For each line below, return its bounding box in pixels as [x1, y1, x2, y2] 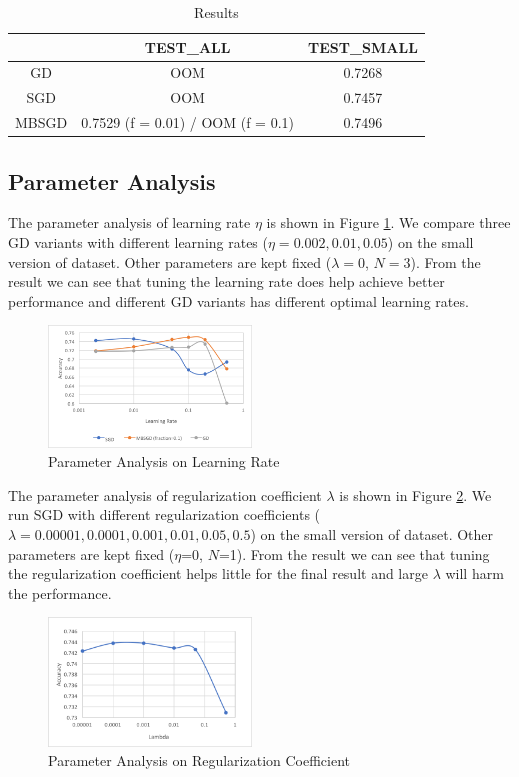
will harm [445, 563, 504, 584]
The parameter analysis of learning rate [8, 212, 251, 233]
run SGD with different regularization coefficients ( [8, 504, 321, 525]
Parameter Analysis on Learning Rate [48, 451, 280, 472]
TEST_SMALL [307, 36, 418, 57]
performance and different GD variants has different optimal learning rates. [8, 290, 469, 311]
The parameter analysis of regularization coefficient [8, 484, 322, 505]
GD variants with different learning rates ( [8, 232, 268, 253]
